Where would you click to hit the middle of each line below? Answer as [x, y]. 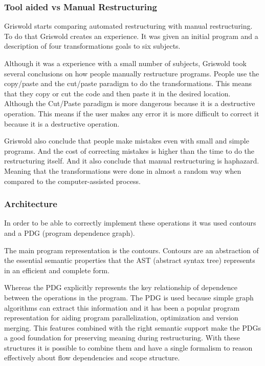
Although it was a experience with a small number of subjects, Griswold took [125, 63]
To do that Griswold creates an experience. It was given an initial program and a [131, 36]
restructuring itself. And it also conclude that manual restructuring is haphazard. [132, 161]
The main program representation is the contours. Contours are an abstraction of [131, 250]
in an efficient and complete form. [57, 270]
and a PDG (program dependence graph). [70, 232]
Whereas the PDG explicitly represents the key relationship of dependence [121, 287]
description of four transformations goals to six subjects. [92, 46]
